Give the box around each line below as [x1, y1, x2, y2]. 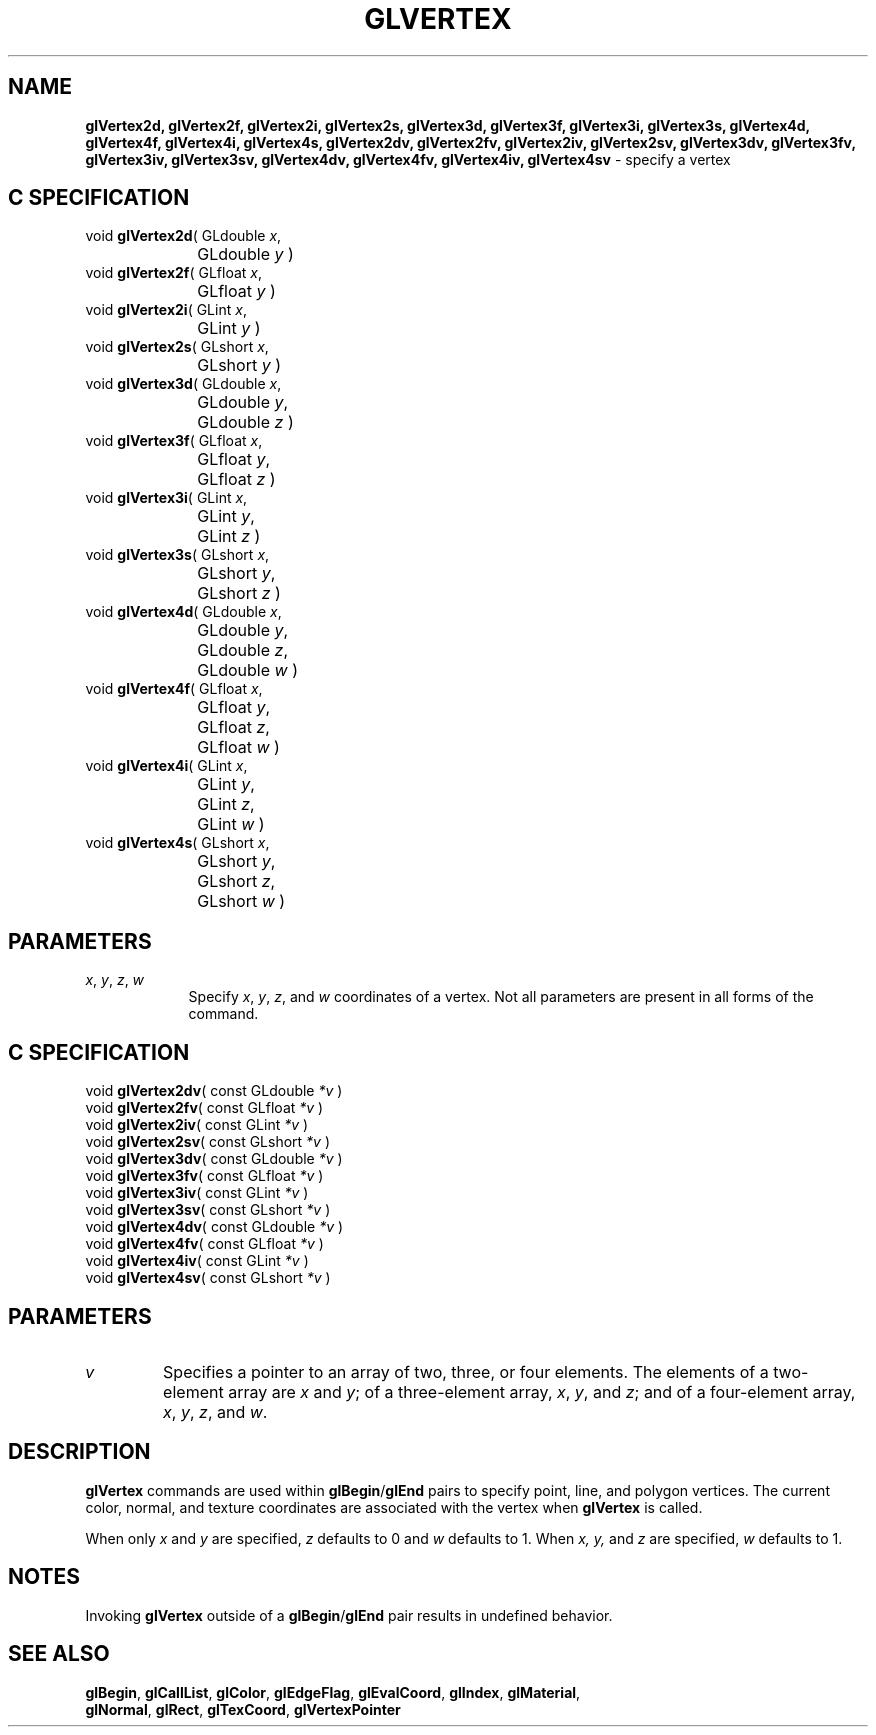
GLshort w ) [197, 891, 286, 912]
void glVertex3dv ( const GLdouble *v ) [85, 1150, 343, 1168]
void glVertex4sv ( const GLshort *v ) [85, 1269, 331, 1287]
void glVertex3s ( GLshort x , [85, 546, 270, 564]
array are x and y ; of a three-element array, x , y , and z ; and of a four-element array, [228, 1381, 856, 1402]
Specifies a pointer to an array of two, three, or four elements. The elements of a [163, 1361, 769, 1382]
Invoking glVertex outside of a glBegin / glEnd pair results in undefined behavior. [85, 1606, 613, 1624]
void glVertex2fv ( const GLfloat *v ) [85, 1099, 324, 1117]
